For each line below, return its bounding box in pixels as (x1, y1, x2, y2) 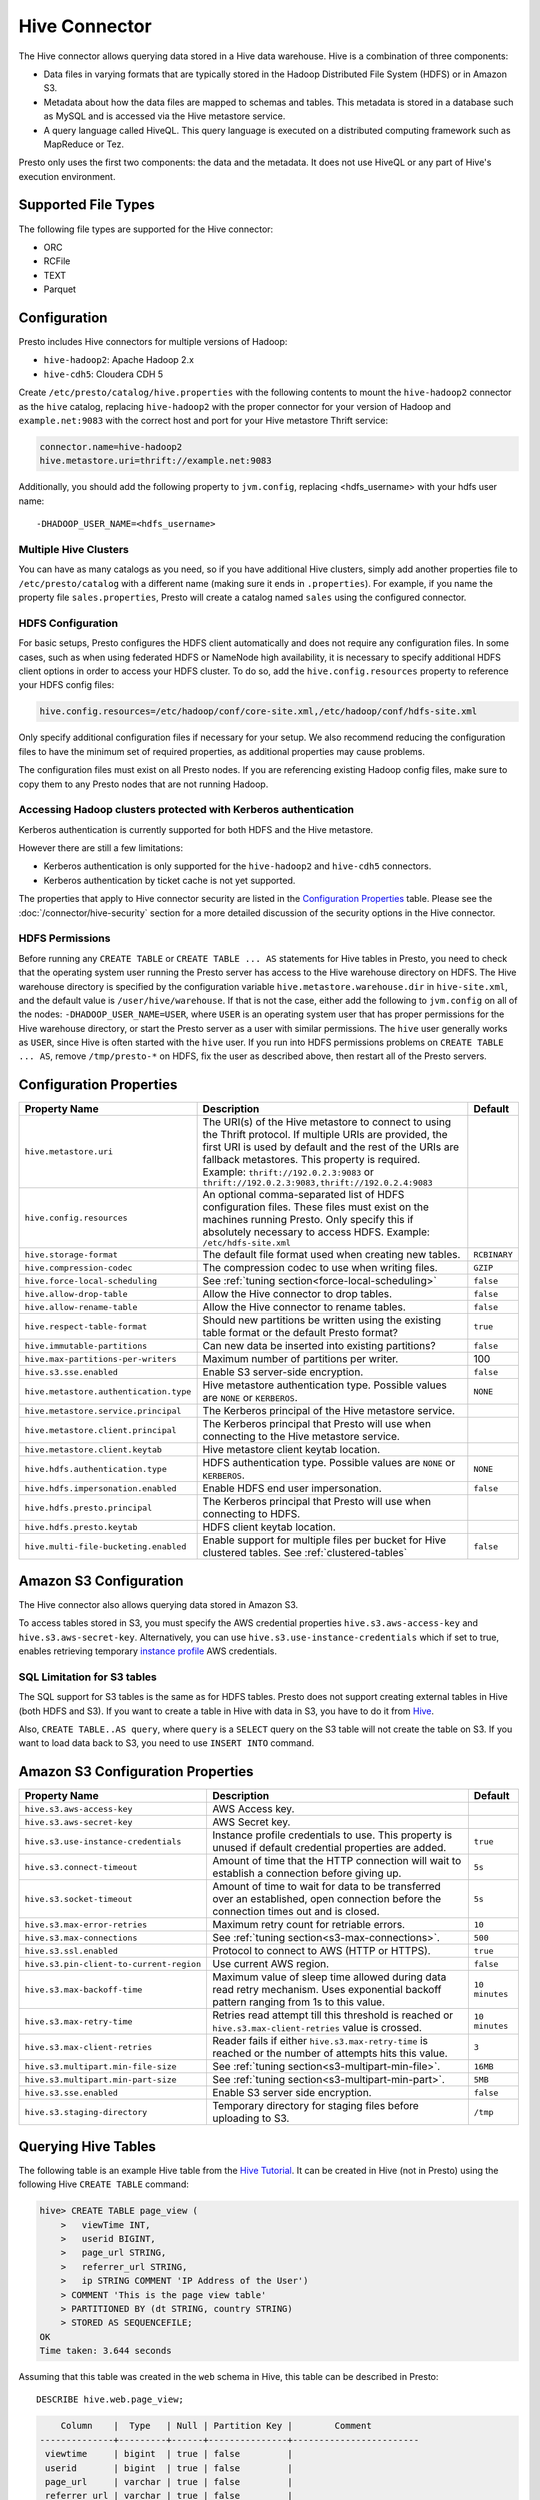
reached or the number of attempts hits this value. (211, 2046, 449, 2060)
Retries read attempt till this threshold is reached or (211, 2008, 454, 2022)
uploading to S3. (211, 2111, 290, 2125)
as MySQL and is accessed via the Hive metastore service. (43, 110, 286, 122)
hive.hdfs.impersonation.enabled (24, 1483, 177, 1494)
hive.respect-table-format (24, 1321, 148, 1332)
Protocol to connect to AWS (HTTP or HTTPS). (211, 1944, 431, 1958)
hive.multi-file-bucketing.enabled (24, 1541, 187, 1552)
